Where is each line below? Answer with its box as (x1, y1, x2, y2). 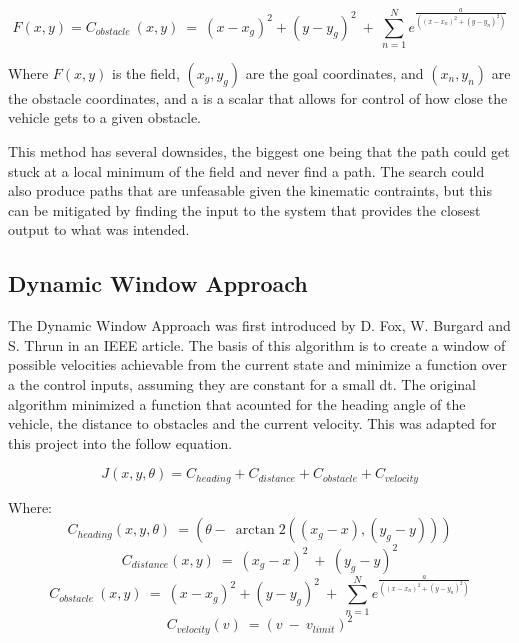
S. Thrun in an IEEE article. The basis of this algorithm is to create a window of (8, 334, 506, 355)
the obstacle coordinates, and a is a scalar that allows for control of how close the (8, 87, 508, 108)
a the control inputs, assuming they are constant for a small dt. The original (8, 373, 476, 394)
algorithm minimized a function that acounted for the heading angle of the (8, 393, 466, 414)
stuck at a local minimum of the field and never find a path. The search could (8, 160, 485, 181)
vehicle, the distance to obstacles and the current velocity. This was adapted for (8, 413, 497, 434)
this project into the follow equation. (8, 432, 233, 453)
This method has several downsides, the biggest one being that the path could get (8, 141, 510, 162)
